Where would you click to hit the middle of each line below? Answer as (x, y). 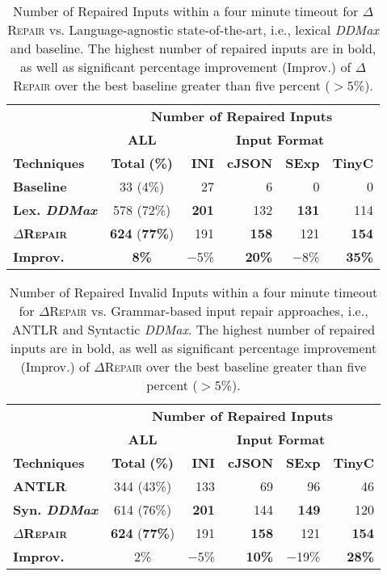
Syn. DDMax (56, 509)
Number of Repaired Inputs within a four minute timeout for (186, 11)
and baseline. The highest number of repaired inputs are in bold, (193, 48)
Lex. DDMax (55, 210)
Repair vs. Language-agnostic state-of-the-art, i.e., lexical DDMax (193, 29)
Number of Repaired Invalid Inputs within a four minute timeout (193, 292)
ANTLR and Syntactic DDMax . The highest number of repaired (193, 329)
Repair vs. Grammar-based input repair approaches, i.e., (209, 311)
